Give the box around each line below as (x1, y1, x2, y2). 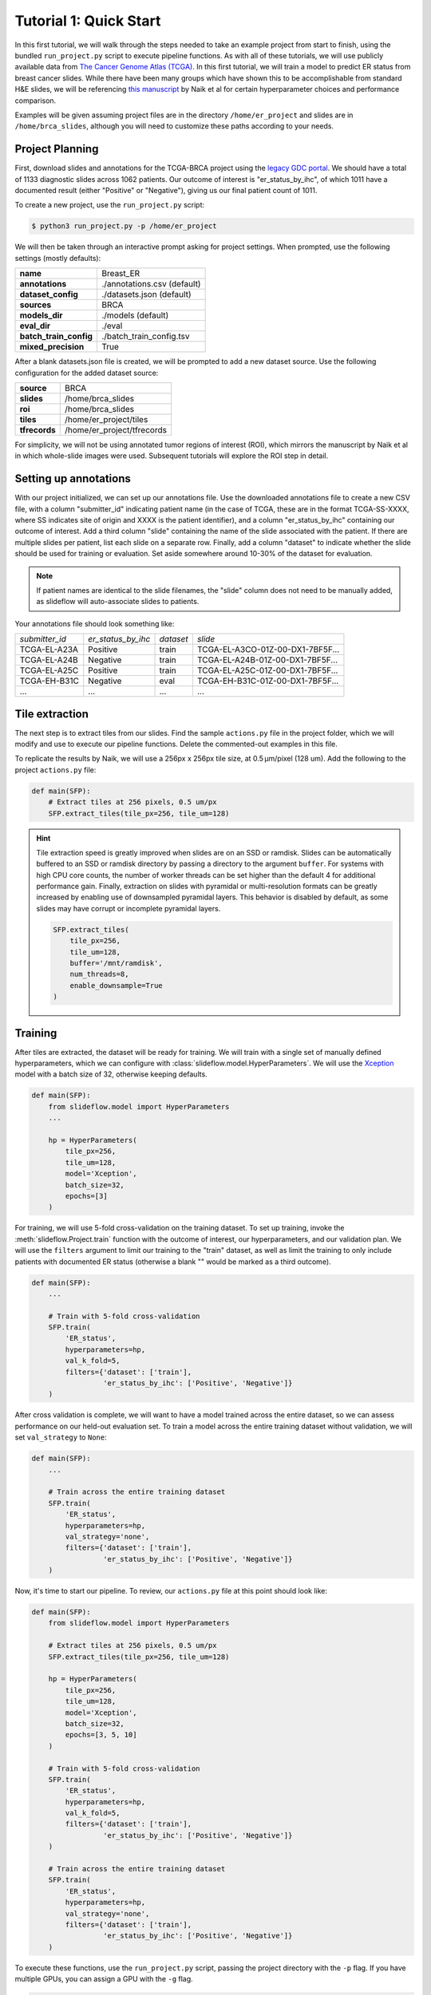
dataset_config (19, 289, 79, 300)
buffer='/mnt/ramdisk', (69, 958, 163, 968)
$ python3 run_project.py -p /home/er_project (31, 222, 217, 231)
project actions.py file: (14, 764, 97, 774)
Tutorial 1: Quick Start (14, 12, 161, 30)
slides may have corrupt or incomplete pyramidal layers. (36, 903, 221, 913)
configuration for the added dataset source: (14, 368, 159, 377)
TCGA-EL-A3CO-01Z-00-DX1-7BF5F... (196, 644, 340, 655)
